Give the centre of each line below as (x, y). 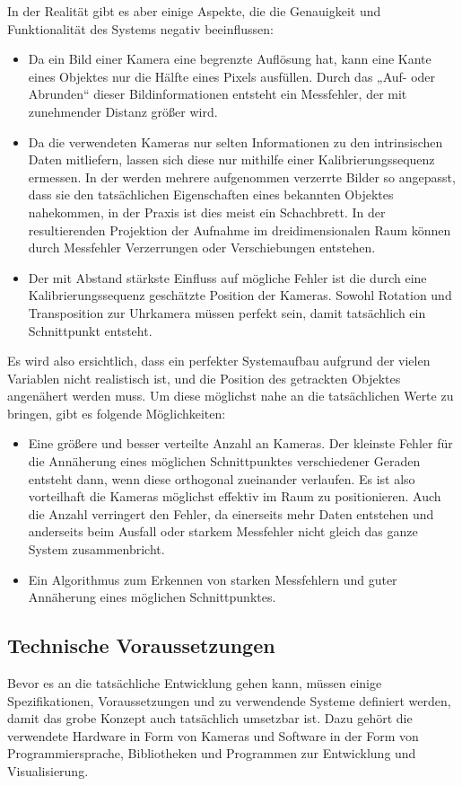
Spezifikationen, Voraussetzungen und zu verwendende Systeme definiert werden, (229, 700)
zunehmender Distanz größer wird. (123, 111)
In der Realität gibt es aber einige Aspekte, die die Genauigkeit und (194, 11)
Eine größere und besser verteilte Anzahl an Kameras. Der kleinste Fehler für (240, 443)
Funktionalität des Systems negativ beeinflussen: (140, 28)
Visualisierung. (48, 770)
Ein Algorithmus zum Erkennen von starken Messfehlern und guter (213, 579)
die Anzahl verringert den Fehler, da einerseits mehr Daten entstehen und (231, 513)
